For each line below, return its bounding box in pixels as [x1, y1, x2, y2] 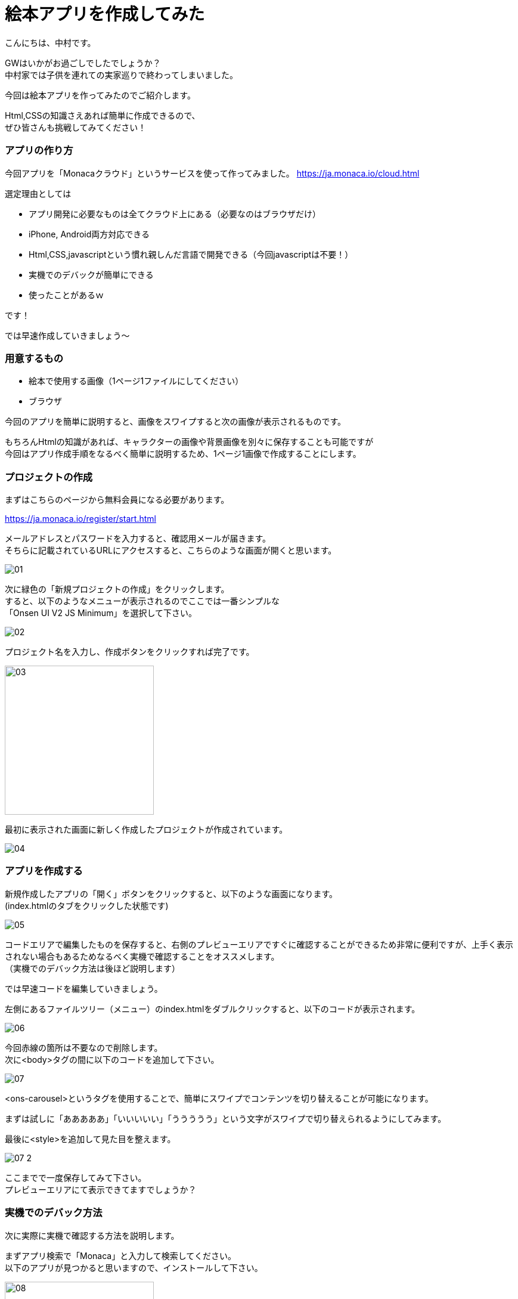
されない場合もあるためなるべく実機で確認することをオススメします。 [5, 951, 280, 961]
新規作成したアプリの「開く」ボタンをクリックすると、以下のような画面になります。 [5, 888, 338, 899]
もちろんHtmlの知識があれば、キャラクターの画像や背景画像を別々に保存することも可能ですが [5, 437, 374, 447]
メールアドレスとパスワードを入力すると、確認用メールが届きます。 [5, 533, 271, 543]
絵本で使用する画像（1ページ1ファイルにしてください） [29, 376, 244, 386]
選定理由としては [5, 188, 72, 199]
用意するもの [5, 352, 64, 364]
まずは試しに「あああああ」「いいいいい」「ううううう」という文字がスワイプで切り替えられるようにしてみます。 [5, 1113, 446, 1124]
